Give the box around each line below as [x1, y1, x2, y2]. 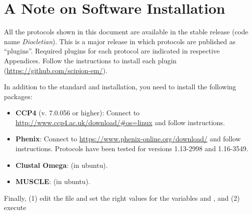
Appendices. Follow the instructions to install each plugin [4, 55, 177, 65]
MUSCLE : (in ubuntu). [15, 176, 90, 187]
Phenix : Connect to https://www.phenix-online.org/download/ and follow [15, 134, 241, 144]
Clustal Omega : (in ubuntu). [15, 160, 108, 170]
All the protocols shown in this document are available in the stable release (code [4, 27, 249, 37]
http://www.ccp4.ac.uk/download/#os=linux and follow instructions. [15, 117, 225, 127]
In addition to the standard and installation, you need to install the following [4, 81, 236, 92]
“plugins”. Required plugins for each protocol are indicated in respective [4, 46, 220, 56]
